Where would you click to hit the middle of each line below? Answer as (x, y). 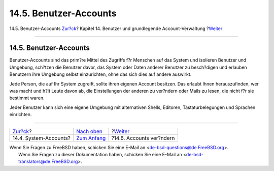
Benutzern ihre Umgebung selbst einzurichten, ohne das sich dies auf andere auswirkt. (100, 74)
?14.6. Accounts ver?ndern (143, 138)
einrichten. (21, 115)
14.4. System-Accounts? (42, 138)
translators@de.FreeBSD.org (48, 162)
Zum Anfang (91, 138)
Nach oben (89, 131)
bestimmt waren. (27, 98)
